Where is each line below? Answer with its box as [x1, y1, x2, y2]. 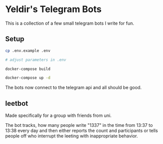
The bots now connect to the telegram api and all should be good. [5, 85, 142, 91]
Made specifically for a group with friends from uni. [5, 112, 112, 119]
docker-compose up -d [5, 76, 51, 81]
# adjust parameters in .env [5, 57, 66, 62]
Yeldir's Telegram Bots [5, 4, 102, 15]
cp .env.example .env [5, 48, 51, 53]
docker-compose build [5, 66, 51, 71]
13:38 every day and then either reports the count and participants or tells [5, 127, 158, 134]
